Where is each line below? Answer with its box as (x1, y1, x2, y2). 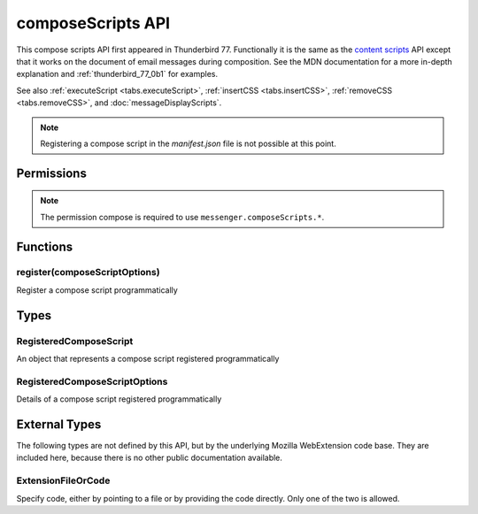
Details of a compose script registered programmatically (16, 394, 222, 404)
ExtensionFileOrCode (16, 474, 111, 487)
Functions (16, 239, 73, 254)
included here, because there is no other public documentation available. (16, 452, 283, 464)
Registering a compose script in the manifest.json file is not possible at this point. (40, 138, 336, 149)
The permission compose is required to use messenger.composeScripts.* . (40, 211, 325, 222)
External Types (16, 417, 102, 432)
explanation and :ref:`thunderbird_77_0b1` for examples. (16, 69, 219, 80)
